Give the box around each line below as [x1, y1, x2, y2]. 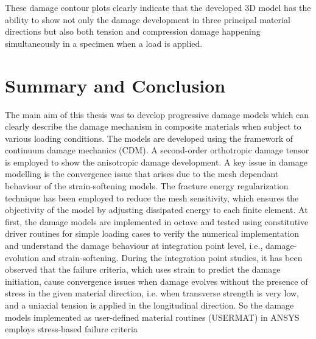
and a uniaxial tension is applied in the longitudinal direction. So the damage [5, 299, 294, 311]
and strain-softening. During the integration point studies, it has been [41, 251, 303, 264]
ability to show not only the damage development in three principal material [5, 13, 290, 26]
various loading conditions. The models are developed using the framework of [5, 131, 293, 144]
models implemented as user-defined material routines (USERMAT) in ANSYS [5, 310, 300, 323]
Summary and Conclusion [5, 72, 226, 97]
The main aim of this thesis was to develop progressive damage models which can [5, 108, 309, 121]
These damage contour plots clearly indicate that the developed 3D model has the [5, 1, 311, 13]
